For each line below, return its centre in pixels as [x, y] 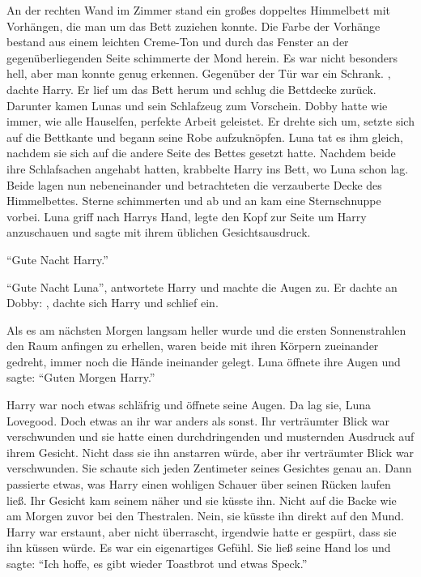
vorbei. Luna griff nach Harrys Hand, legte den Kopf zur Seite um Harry [187, 216]
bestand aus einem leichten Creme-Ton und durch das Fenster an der [178, 42]
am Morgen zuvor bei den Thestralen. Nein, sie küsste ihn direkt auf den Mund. [205, 516]
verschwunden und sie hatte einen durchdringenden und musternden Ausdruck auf [210, 436]
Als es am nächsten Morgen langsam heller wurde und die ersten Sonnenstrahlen [206, 329]
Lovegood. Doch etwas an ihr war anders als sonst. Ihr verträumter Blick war [198, 420]
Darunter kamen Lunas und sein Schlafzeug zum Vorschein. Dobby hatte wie [197, 105]
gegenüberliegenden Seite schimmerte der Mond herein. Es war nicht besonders [202, 57]
